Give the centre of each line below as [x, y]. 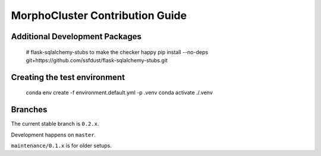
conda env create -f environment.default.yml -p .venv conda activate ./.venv [119, 93]
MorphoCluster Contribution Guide [99, 15]
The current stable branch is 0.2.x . [55, 124]
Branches [29, 110]
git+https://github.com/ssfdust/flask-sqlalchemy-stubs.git [97, 60]
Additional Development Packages [76, 36]
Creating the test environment [68, 77]
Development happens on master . [53, 135]
